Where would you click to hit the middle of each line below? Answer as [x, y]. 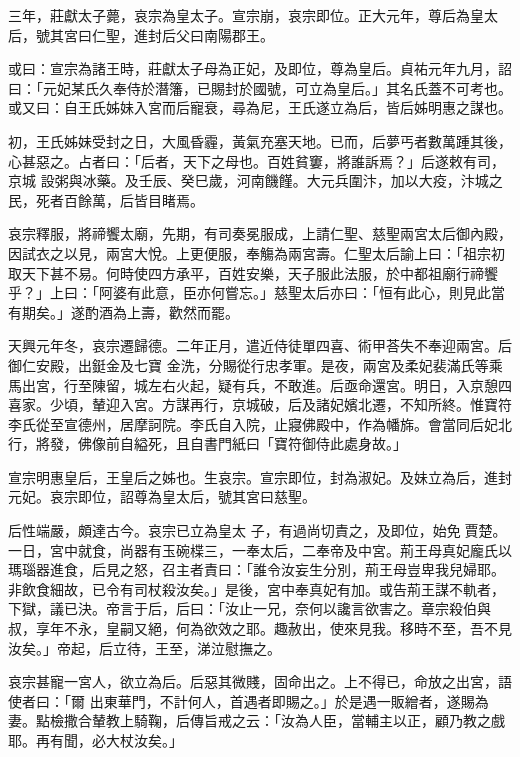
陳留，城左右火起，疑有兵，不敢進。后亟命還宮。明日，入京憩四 [301, 384]
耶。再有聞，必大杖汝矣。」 [95, 740]
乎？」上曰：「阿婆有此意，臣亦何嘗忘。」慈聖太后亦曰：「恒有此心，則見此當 [256, 292]
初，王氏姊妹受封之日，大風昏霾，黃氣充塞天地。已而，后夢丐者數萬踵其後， [260, 140]
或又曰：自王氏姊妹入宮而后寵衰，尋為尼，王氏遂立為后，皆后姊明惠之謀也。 [260, 107]
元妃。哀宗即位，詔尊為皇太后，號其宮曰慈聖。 [162, 496]
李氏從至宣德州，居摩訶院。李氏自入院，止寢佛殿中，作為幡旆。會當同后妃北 [260, 423]
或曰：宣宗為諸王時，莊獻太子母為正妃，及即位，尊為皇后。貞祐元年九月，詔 [260, 68]
